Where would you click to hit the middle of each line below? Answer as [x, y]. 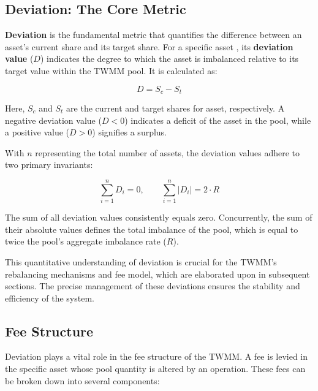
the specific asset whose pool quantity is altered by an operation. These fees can [155, 369]
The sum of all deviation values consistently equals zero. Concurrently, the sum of [159, 217]
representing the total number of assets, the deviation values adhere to [168, 152]
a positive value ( [37, 132]
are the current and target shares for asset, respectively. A [176, 108]
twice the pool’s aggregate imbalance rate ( [86, 241]
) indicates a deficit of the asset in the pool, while [218, 120]
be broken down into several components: [82, 380]
